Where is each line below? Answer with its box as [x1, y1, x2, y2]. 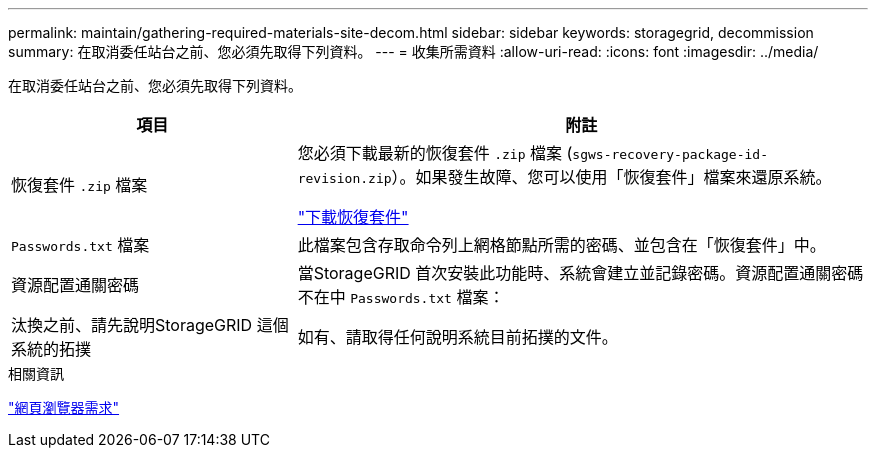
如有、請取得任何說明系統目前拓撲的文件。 [297, 327, 618, 347]
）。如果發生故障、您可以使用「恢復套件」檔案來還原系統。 [391, 167, 832, 187]
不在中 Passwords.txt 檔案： [297, 287, 505, 307]
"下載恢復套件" [297, 207, 409, 227]
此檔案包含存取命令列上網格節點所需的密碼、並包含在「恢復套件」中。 [297, 235, 826, 255]
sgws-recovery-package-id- [572, 147, 768, 162]
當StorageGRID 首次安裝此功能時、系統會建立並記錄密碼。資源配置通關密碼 [297, 263, 864, 283]
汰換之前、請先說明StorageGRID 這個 [11, 315, 289, 335]
